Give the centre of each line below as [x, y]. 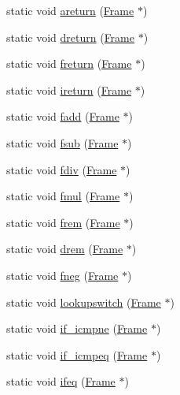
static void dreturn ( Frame [70, 37]
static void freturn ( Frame [69, 63]
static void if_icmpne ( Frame [77, 328]
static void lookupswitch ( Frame [84, 302]
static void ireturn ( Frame [69, 89]
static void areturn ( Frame [70, 10]
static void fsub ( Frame [62, 142]
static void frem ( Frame [63, 222]
